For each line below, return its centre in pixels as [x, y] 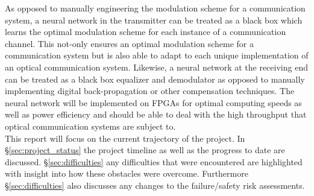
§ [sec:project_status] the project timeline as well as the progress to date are [145, 150]
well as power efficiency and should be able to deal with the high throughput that [156, 114]
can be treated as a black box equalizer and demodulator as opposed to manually [155, 79]
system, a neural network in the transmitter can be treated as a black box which [154, 20]
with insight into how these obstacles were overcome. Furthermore [127, 173]
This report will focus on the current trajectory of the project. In [125, 138]
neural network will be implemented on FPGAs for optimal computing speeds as [153, 102]
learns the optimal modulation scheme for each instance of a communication [146, 32]
